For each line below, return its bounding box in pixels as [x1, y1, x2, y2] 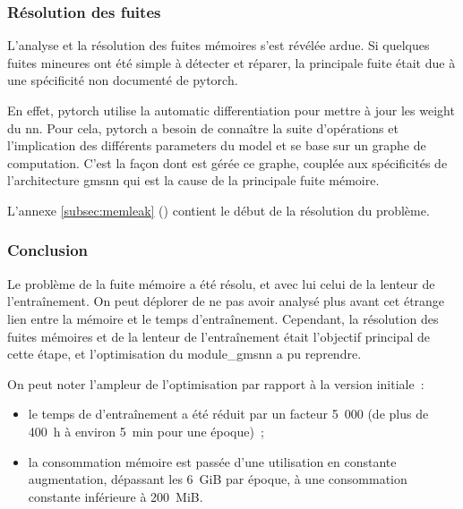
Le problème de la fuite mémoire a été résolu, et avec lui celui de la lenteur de [7, 274, 435, 293]
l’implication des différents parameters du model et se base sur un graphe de [7, 136, 426, 155]
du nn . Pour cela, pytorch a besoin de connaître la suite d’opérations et [7, 118, 399, 137]
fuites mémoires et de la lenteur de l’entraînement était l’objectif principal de [7, 327, 431, 345]
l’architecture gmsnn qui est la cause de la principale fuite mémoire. [7, 171, 380, 190]
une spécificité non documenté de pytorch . [7, 71, 238, 89]
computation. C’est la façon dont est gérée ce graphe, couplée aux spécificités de [7, 153, 448, 172]
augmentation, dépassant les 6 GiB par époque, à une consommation [28, 470, 407, 488]
